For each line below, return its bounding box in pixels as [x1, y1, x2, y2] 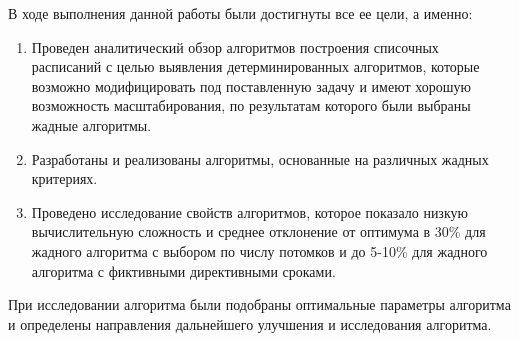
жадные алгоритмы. [31, 114, 152, 135]
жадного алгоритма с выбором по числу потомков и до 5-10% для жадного [31, 240, 488, 261]
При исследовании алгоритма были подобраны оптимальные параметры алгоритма [8, 294, 511, 315]
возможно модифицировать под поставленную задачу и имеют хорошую [31, 75, 471, 96]
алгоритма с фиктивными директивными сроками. [31, 260, 336, 281]
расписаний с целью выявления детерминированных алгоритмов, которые [31, 56, 480, 77]
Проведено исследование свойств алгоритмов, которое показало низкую [31, 201, 468, 222]
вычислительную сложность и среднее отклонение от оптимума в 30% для [31, 221, 486, 242]
